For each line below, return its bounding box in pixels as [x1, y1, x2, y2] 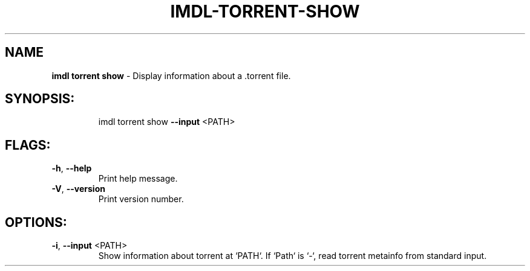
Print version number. [98, 194, 184, 205]
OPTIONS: [5, 214, 67, 230]
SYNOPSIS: [5, 91, 75, 107]
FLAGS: [5, 137, 51, 153]
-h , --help [51, 163, 92, 174]
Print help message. [98, 173, 178, 184]
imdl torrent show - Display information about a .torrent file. [51, 70, 291, 81]
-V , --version [51, 183, 105, 194]
